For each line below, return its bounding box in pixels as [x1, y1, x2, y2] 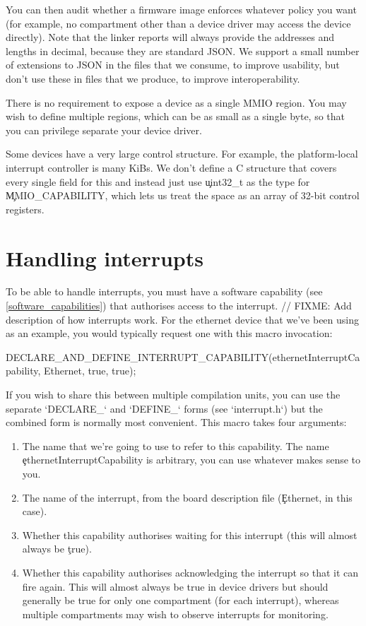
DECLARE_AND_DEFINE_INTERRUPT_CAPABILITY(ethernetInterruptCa [6, 349, 360, 364]
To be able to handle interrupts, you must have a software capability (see [6, 284, 323, 299]
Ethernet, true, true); [44, 363, 136, 378]
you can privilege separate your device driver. [6, 122, 202, 137]
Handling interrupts [6, 243, 203, 272]
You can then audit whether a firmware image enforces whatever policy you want [6, 2, 357, 16]
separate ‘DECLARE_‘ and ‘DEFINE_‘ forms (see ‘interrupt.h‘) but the [6, 401, 323, 415]
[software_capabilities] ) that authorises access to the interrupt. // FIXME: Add [6, 298, 352, 313]
